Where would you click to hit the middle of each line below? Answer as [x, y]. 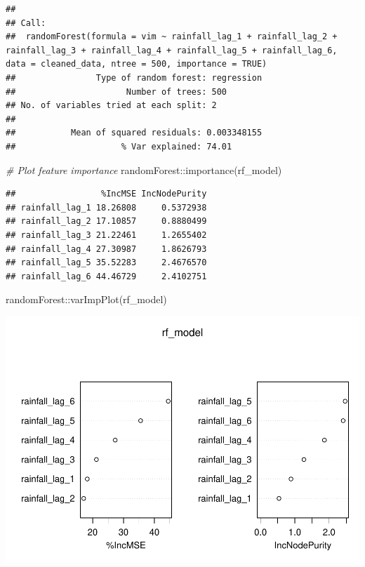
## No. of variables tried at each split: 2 [111, 106]
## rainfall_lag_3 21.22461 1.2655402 [106, 235]
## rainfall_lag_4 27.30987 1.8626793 [106, 249]
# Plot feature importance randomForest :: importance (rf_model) [144, 169]
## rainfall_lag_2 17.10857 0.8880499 [106, 221]
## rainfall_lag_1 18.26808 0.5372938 [106, 207]
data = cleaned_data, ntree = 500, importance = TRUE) [137, 64]
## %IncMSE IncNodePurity [106, 194]
